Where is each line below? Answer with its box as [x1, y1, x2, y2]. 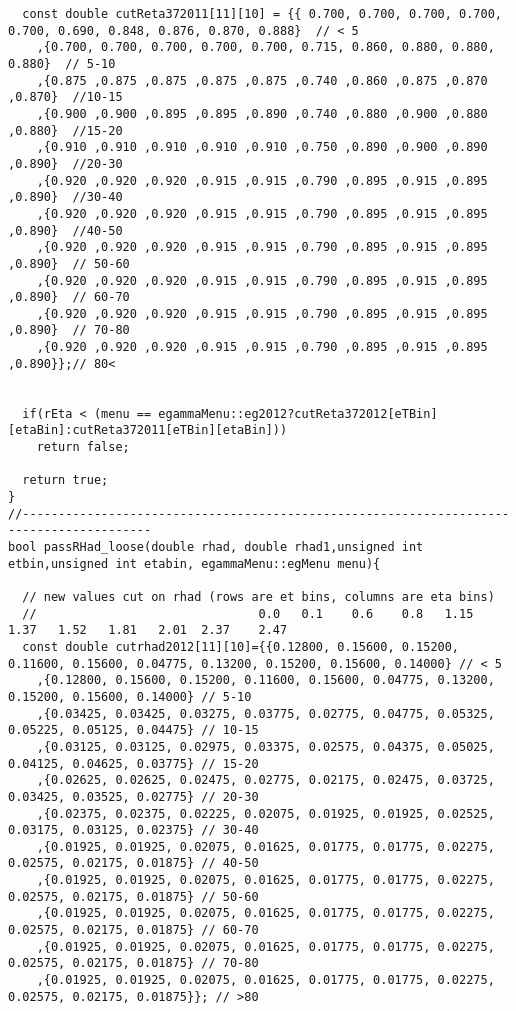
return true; [22, 473, 109, 488]
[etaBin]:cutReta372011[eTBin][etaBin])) [8, 423, 288, 438]
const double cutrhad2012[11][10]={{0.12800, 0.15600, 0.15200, [22, 639, 460, 654]
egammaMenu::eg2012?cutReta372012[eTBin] [158, 406, 438, 421]
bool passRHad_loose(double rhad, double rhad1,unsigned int [8, 540, 424, 554]
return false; [36, 440, 130, 455]
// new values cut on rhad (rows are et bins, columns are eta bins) [22, 589, 495, 604]
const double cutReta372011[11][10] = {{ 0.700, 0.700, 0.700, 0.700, [22, 7, 502, 21]
